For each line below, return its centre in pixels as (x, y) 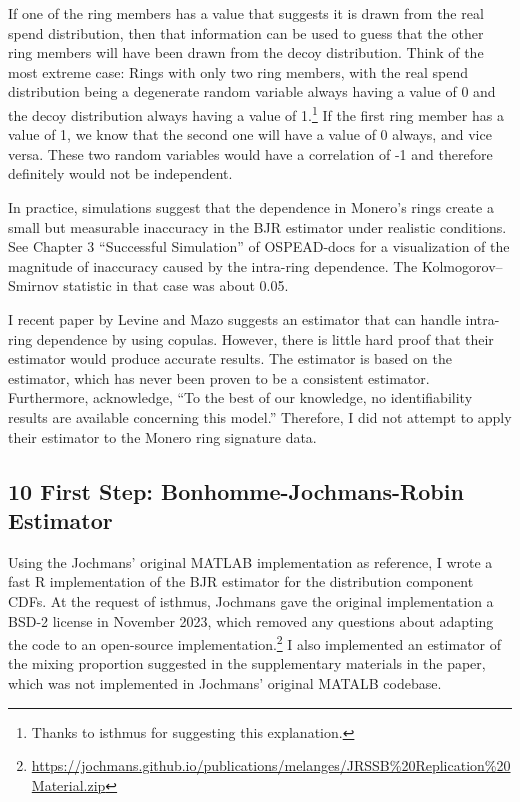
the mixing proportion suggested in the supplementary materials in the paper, (247, 663)
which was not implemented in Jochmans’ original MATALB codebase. (225, 682)
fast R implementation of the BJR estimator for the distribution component (241, 581)
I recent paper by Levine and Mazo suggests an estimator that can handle (234, 318)
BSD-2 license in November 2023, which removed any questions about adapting (251, 620)
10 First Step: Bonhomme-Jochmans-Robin (236, 490)
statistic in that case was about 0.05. (176, 285)
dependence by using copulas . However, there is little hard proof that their (265, 338)
